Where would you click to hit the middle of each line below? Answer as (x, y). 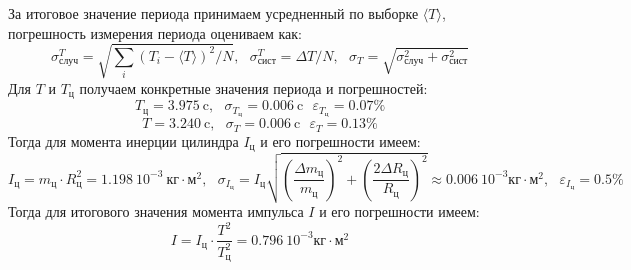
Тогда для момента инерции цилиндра (123, 140)
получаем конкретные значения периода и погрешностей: (253, 87)
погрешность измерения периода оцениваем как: (155, 32)
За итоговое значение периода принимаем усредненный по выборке (213, 13)
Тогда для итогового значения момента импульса (156, 211)
